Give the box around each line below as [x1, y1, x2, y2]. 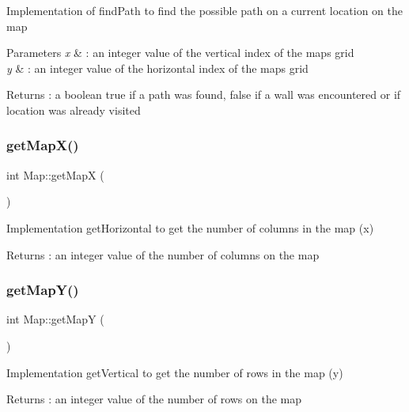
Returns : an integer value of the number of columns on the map [6, 246, 320, 263]
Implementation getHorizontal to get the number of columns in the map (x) [6, 219, 374, 236]
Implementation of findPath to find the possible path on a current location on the [6, 2, 403, 18]
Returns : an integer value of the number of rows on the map [6, 391, 302, 407]
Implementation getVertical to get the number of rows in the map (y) [6, 364, 343, 380]
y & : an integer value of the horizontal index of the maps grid [6, 59, 309, 76]
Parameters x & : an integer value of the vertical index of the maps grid [6, 44, 354, 61]
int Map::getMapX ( [6, 166, 104, 183]
